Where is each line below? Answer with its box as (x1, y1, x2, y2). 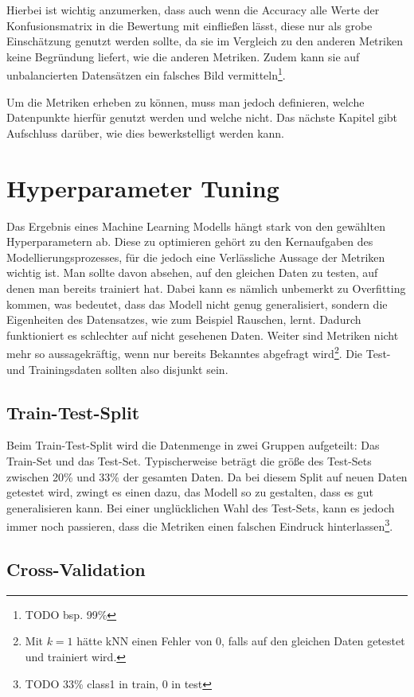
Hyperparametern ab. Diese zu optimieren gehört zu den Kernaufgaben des (6, 233, 373, 250)
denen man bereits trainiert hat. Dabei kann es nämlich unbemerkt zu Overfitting (6, 279, 406, 296)
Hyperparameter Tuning (6, 171, 279, 204)
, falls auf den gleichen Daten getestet (221, 633, 405, 649)
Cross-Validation (6, 556, 146, 581)
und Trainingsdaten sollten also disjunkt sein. (6, 360, 228, 377)
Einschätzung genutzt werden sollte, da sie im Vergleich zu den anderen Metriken (6, 33, 403, 49)
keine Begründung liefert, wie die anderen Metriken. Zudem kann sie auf (6, 48, 360, 64)
